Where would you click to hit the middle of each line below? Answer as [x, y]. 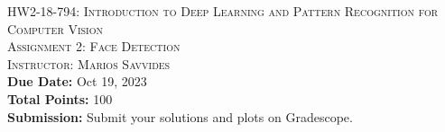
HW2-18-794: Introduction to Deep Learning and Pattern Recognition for [223, 11]
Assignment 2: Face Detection [94, 46]
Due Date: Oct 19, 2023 [77, 81]
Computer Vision [55, 28]
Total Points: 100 [60, 98]
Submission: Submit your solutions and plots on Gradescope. [180, 116]
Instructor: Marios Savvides [89, 63]
